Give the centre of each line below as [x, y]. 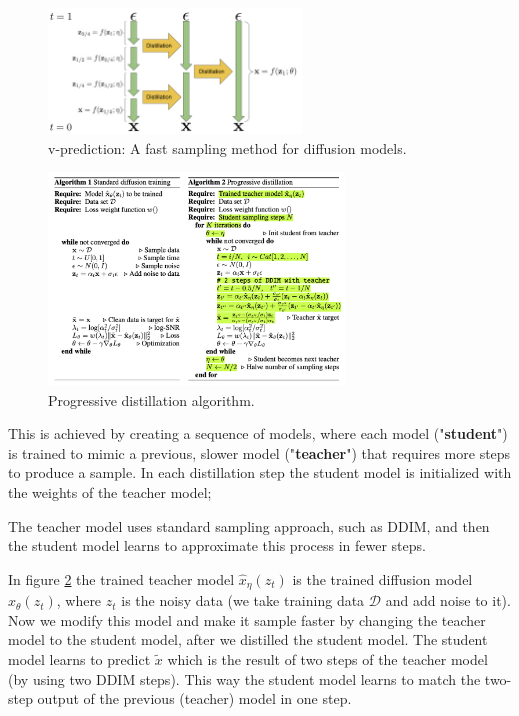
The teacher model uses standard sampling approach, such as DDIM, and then [249, 525]
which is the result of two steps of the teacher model [327, 658]
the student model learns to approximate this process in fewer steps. [217, 545]
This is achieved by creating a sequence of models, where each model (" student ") [258, 433]
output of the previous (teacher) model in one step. [194, 698]
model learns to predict [79, 658]
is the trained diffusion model [382, 578]
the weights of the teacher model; [110, 491]
